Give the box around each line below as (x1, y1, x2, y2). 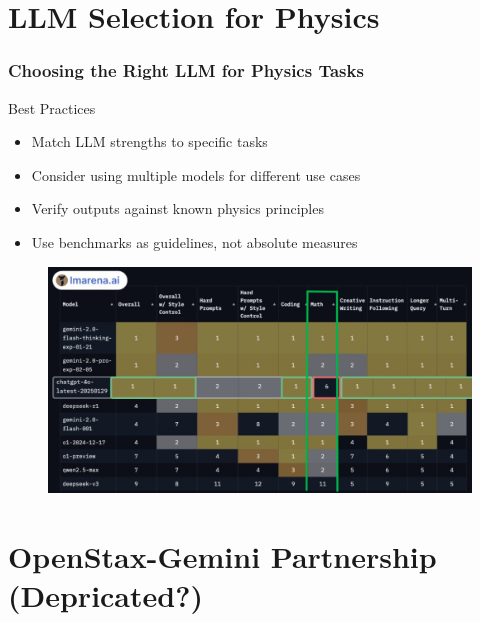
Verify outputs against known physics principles (31, 198, 324, 219)
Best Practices (8, 97, 96, 118)
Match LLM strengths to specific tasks (31, 131, 268, 152)
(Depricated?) (8, 575, 203, 616)
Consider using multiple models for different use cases (31, 164, 361, 185)
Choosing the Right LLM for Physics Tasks (8, 58, 364, 83)
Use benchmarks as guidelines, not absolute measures (31, 231, 358, 252)
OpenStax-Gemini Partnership (8, 535, 437, 576)
